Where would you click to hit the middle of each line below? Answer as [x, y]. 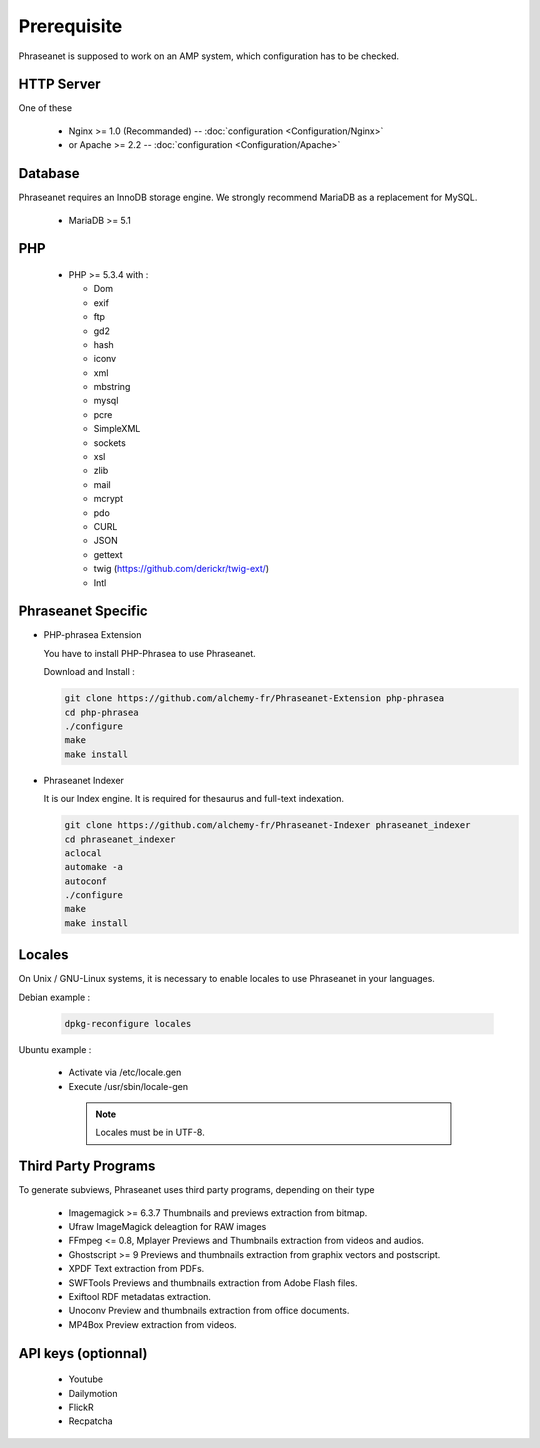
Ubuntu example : [55, 1049]
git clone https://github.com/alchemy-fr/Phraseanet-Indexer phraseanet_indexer [267, 825]
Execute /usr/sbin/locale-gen [128, 1086]
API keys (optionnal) [83, 1353]
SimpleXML [117, 429]
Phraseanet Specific [83, 611]
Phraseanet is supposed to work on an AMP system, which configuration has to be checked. [209, 56]
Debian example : [54, 997]
